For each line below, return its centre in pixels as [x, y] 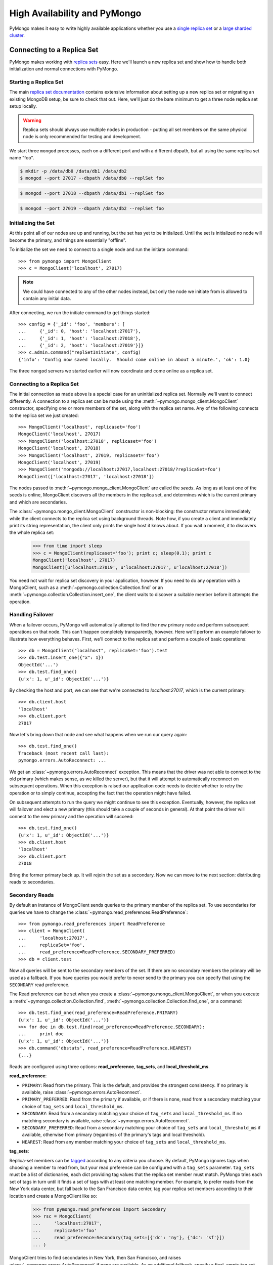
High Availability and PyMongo [75, 13]
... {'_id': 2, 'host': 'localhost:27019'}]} [81, 346]
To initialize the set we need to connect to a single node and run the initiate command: [99, 249]
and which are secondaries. [38, 502]
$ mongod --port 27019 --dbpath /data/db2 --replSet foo [92, 208]
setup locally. [23, 106]
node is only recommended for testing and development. [82, 137]
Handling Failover [31, 615]
